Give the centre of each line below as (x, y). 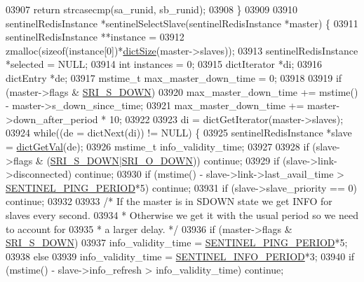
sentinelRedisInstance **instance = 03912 (95, 37)
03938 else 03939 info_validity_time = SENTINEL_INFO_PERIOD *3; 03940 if (180, 256)
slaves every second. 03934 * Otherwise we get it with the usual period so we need (182, 214)
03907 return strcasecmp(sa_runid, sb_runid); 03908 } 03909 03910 (151, 9)
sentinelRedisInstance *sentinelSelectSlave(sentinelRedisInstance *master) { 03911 (182, 23)
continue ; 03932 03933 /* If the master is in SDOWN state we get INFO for (169, 201)
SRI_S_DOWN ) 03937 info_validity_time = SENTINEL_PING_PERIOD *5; (177, 242)
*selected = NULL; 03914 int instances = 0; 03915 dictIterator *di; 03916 (164, 64)
